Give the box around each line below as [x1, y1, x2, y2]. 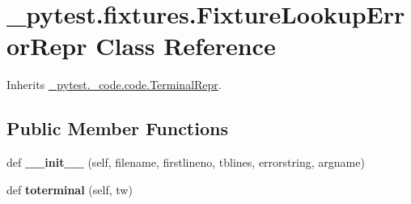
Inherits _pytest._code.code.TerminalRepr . [6, 76, 222, 93]
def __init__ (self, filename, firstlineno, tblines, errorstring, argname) [6, 154, 365, 171]
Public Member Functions [6, 116, 228, 141]
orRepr [6, 29, 87, 62]
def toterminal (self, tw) [6, 181, 133, 198]
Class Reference [95, 29, 276, 62]
